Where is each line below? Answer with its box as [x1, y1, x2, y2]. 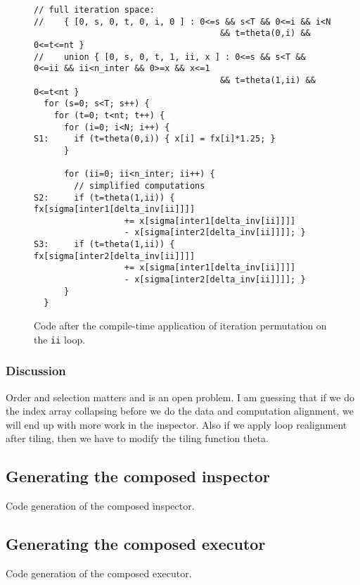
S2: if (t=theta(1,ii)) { [34, 192, 175, 203]
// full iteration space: [34, 5, 155, 15]
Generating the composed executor [6, 533, 266, 555]
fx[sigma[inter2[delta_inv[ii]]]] [34, 251, 195, 261]
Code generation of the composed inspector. [6, 498, 195, 513]
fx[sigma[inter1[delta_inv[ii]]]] [34, 204, 195, 215]
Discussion [6, 362, 66, 379]
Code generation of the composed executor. [6, 565, 192, 580]
